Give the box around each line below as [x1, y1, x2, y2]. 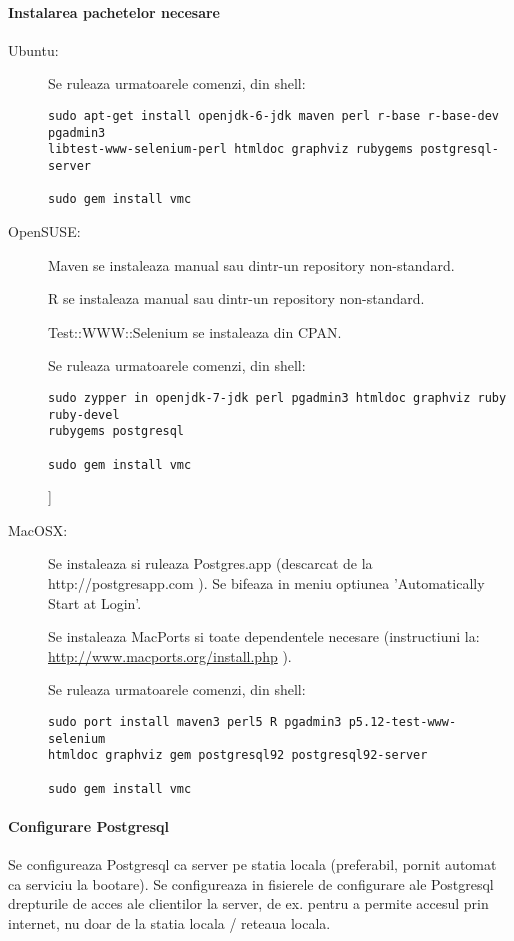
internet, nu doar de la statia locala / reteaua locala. [8, 912, 331, 933]
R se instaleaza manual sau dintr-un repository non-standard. [48, 288, 425, 309]
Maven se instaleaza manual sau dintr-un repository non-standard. [48, 254, 455, 275]
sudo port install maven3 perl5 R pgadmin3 [48, 714, 342, 729]
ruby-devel [48, 407, 120, 422]
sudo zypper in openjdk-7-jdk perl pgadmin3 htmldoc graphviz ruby [48, 390, 507, 405]
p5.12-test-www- [348, 714, 457, 729]
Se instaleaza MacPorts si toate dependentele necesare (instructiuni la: [48, 626, 480, 647]
